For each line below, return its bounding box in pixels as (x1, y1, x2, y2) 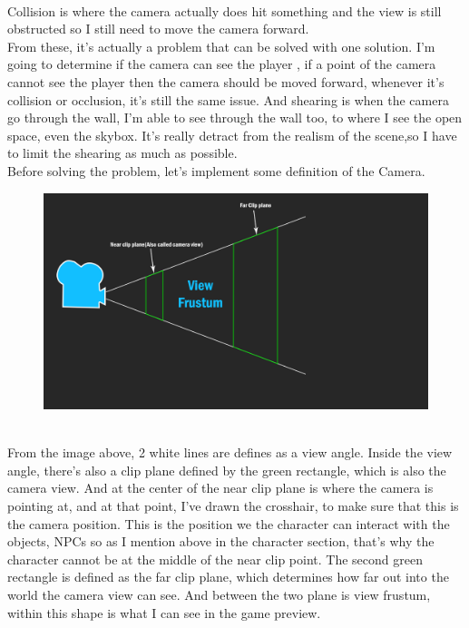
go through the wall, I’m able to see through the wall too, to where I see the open (7, 108, 463, 127)
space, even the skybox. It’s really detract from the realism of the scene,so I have (7, 125, 457, 144)
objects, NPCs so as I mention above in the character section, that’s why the (7, 532, 435, 551)
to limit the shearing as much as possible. (7, 143, 238, 162)
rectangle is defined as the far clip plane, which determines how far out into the (7, 567, 449, 586)
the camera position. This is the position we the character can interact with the (7, 514, 450, 533)
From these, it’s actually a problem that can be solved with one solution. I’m (7, 36, 435, 55)
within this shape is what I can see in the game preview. (7, 603, 321, 622)
